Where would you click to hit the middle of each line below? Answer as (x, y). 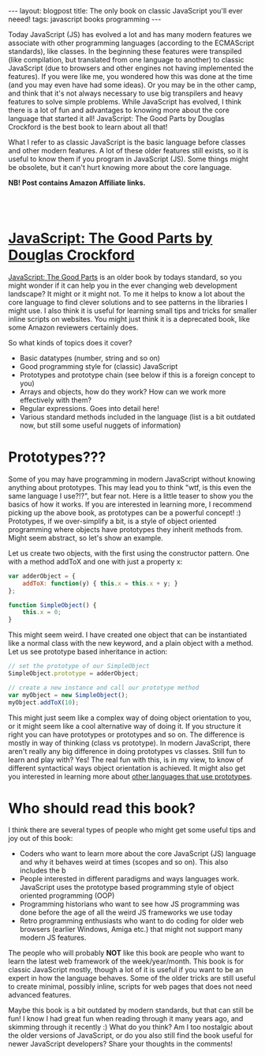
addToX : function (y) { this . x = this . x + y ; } (100, 583)
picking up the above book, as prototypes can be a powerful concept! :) (125, 512)
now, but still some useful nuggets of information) (100, 425)
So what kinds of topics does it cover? (70, 342)
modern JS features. (53, 937)
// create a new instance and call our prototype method (104, 688)
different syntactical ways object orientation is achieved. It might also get (127, 767)
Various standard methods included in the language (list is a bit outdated (137, 417)
